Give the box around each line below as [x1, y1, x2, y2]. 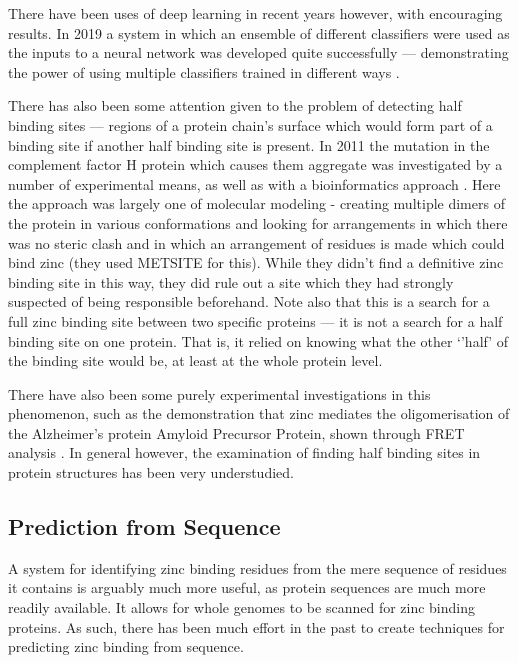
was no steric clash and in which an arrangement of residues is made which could [8, 232, 505, 253]
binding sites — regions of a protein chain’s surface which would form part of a [8, 114, 493, 135]
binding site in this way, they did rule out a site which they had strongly [8, 271, 454, 292]
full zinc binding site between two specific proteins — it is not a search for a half [8, 310, 503, 331]
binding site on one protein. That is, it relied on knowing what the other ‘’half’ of [8, 330, 509, 351]
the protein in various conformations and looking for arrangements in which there [8, 212, 508, 233]
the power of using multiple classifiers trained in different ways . [8, 61, 400, 82]
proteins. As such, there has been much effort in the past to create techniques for [8, 616, 505, 637]
